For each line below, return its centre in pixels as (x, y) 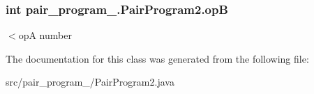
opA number (45, 35)
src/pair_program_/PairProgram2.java (90, 82)
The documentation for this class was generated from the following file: (157, 58)
